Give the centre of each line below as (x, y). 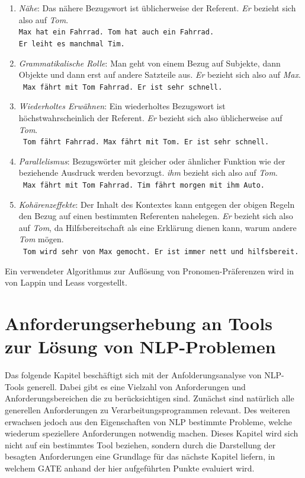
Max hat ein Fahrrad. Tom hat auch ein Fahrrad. (116, 32)
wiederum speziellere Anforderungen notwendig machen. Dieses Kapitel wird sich (152, 433)
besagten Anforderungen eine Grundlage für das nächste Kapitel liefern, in (140, 456)
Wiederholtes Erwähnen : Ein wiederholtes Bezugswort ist (122, 106)
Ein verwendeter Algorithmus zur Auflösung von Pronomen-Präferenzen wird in (149, 270)
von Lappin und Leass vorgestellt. (66, 282)
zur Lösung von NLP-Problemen (140, 346)
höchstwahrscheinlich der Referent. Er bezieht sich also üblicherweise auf (150, 117)
